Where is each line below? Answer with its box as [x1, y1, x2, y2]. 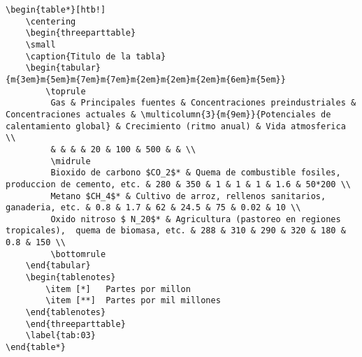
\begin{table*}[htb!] [6, 5, 106, 15]
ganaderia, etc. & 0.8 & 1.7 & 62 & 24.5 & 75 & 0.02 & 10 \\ [6, 203, 301, 213]
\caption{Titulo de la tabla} [25, 51, 166, 61]
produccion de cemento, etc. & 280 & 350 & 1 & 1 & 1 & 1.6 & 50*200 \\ [6, 179, 351, 189]
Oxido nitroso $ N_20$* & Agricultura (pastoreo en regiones [50, 214, 341, 224]
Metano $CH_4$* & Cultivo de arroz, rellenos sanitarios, [50, 191, 326, 201]
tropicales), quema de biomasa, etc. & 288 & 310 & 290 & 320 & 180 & [6, 226, 346, 236]
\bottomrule [50, 249, 106, 259]
